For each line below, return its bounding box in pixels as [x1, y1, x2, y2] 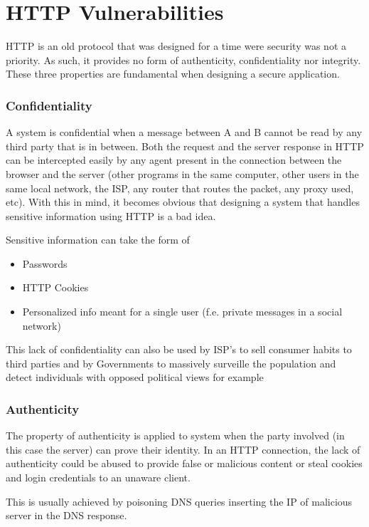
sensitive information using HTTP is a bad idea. [6, 208, 216, 223]
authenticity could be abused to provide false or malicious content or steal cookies [6, 456, 363, 471]
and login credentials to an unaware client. [6, 470, 191, 485]
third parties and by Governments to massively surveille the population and [6, 355, 336, 370]
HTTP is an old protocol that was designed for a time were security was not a [6, 38, 347, 53]
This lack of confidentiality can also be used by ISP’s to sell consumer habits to [6, 342, 352, 357]
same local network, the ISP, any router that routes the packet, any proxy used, [6, 180, 354, 195]
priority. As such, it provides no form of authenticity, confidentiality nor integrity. [6, 52, 361, 67]
